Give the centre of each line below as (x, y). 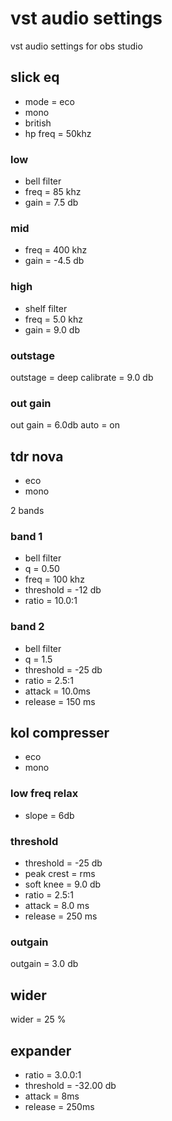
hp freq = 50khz (58, 133)
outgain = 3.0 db (44, 964)
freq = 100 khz (54, 579)
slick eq (35, 77)
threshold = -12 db (63, 590)
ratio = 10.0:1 (51, 601)
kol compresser (60, 733)
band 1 (26, 536)
